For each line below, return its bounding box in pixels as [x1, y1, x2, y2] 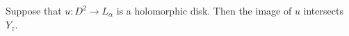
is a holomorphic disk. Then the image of [116, 3, 292, 17]
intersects [303, 3, 343, 17]
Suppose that [6, 3, 62, 17]
